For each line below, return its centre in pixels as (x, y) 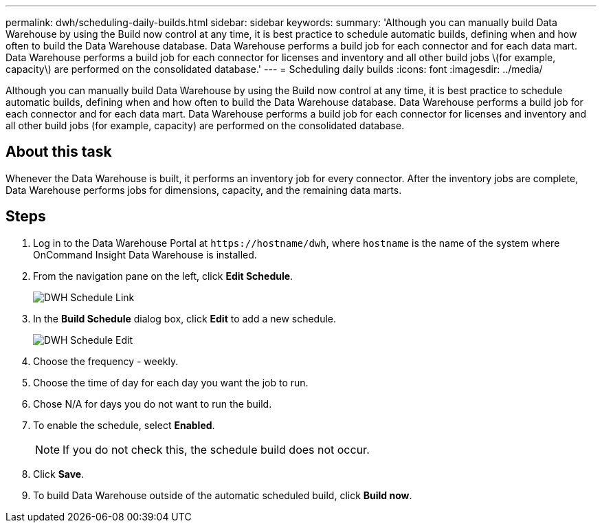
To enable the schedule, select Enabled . (124, 425)
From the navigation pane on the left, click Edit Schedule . (163, 276)
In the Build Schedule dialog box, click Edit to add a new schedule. (185, 318)
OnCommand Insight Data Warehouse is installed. (145, 254)
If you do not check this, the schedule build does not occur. (216, 449)
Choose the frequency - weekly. (106, 361)
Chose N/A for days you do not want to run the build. (153, 404)
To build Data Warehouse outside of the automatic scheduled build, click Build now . (223, 495)
